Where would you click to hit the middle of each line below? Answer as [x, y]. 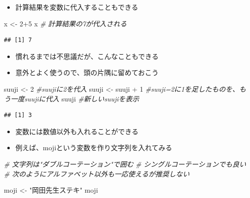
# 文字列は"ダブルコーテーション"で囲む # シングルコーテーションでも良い [125, 164]
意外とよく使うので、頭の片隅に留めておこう [87, 72]
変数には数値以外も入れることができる [77, 131]
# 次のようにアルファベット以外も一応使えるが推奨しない [97, 173]
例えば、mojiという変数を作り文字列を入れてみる [94, 148]
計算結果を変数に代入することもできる [77, 7]
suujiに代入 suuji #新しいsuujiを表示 [82, 98]
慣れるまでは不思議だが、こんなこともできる [87, 56]
